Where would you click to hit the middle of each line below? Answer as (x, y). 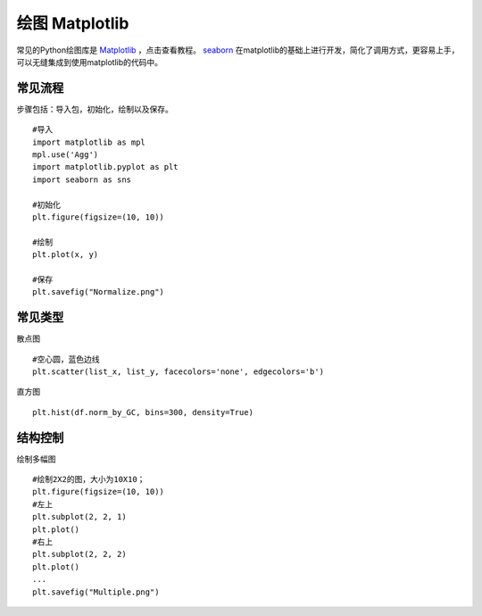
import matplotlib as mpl (89, 142)
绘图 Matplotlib (73, 23)
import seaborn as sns (82, 179)
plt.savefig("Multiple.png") (96, 592)
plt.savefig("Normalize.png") (99, 292)
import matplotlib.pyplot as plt (105, 167)
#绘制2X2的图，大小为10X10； (89, 479)
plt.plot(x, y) (66, 255)
